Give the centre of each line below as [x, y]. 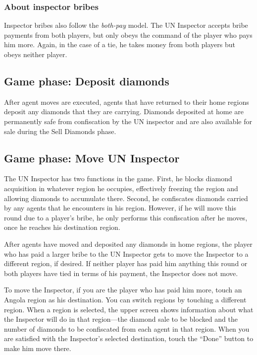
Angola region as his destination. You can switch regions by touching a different [125, 299]
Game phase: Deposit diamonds [87, 81]
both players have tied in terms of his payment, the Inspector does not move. [121, 273]
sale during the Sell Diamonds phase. [60, 131]
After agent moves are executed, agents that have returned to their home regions [127, 102]
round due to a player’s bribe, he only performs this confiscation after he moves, [126, 217]
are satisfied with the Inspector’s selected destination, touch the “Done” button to [129, 338]
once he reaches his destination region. [62, 227]
